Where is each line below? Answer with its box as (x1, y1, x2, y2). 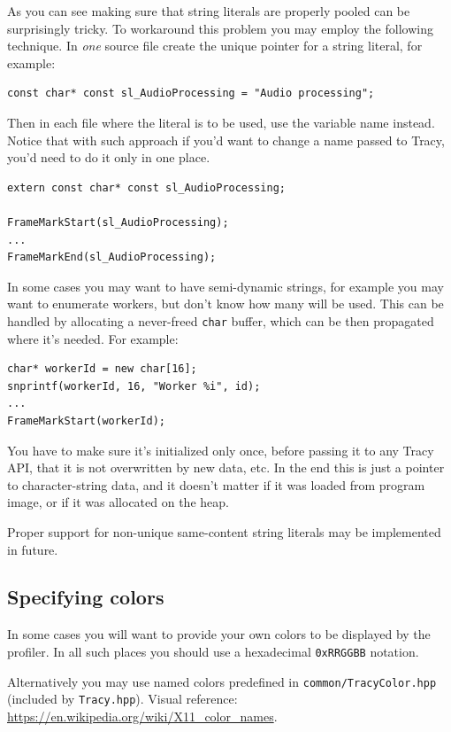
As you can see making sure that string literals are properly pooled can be (7, 2, 410, 19)
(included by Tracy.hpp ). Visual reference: (7, 689, 238, 708)
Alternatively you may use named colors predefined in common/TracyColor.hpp (7, 672, 437, 690)
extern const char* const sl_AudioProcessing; (7, 181, 286, 194)
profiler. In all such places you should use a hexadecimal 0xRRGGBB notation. (7, 642, 419, 660)
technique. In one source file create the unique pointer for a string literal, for (7, 36, 423, 55)
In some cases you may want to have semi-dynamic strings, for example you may (7, 276, 444, 295)
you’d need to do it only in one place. (7, 148, 210, 167)
